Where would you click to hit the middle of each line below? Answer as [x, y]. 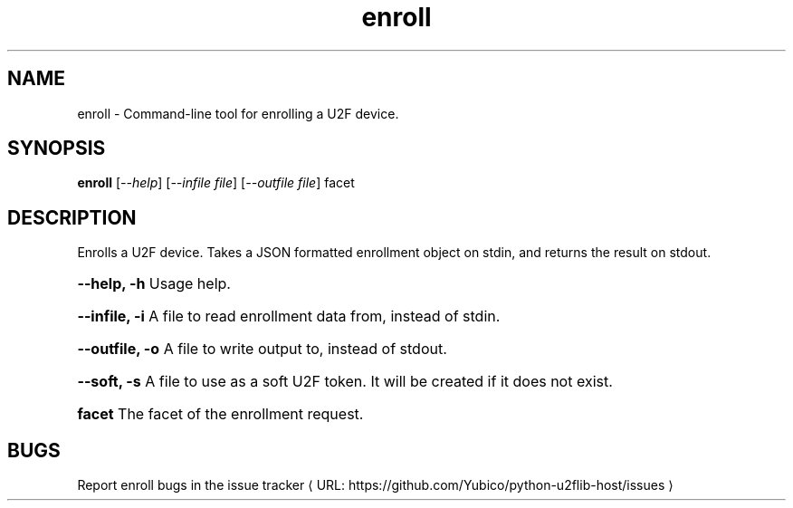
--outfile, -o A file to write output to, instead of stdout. [262, 349]
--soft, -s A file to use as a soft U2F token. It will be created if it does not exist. [345, 382]
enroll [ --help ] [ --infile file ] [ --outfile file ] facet [216, 183]
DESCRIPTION [72, 217]
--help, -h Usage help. [154, 284]
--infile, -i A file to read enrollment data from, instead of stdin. [289, 316]
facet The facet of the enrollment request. [220, 414]
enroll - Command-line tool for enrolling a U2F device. [238, 113]
